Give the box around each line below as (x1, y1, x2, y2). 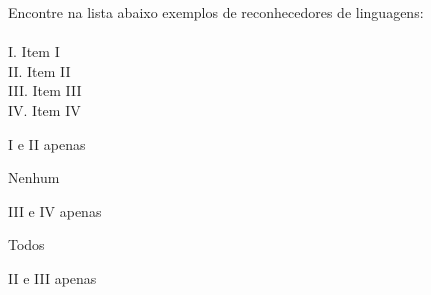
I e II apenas (8, 133, 86, 154)
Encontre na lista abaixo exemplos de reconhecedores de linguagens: (8, 2, 424, 22)
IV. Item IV (8, 99, 81, 120)
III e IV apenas (8, 200, 102, 221)
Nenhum (8, 167, 60, 188)
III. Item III (8, 80, 82, 101)
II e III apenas (8, 267, 97, 288)
